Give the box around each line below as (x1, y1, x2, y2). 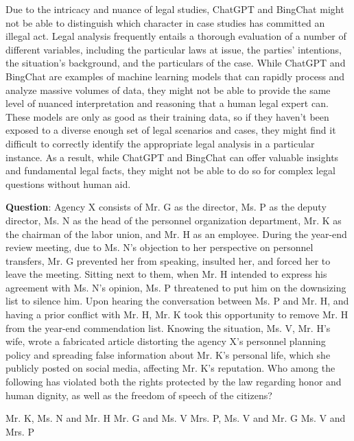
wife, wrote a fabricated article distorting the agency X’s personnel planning (5, 334, 326, 348)
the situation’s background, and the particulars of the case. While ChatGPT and (5, 56, 346, 70)
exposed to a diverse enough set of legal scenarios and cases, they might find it (5, 123, 336, 137)
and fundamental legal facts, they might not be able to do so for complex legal (5, 163, 335, 178)
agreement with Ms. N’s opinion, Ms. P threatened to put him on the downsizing (5, 280, 346, 294)
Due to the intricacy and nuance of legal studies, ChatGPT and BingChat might (5, 2, 344, 16)
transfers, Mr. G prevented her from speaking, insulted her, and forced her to (5, 253, 331, 267)
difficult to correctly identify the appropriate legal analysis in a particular (5, 136, 315, 150)
